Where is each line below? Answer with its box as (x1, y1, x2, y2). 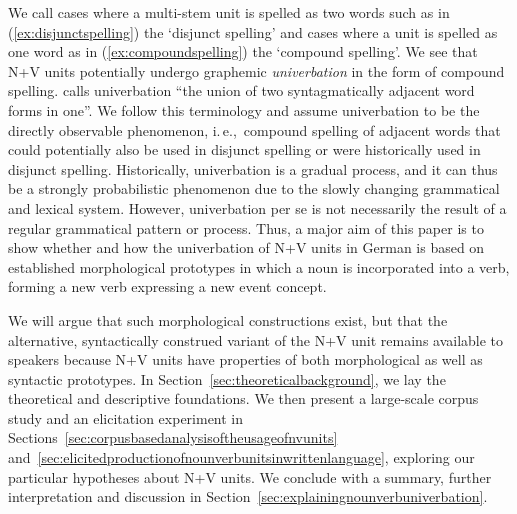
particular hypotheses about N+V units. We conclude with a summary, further (8, 466, 492, 487)
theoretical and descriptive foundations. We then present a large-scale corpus (8, 388, 479, 409)
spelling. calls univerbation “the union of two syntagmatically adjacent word (8, 80, 475, 101)
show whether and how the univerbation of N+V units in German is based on (8, 237, 485, 258)
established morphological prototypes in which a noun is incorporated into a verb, (8, 256, 510, 277)
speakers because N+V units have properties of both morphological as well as (8, 349, 483, 370)
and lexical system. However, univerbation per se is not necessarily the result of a (8, 197, 507, 218)
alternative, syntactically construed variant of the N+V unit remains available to (8, 329, 504, 350)
